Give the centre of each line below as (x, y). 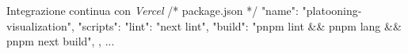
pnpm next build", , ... (61, 41)
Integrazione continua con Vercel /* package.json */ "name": (153, 10)
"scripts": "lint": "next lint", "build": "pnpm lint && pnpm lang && (240, 25)
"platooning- (332, 10)
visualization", (40, 25)
